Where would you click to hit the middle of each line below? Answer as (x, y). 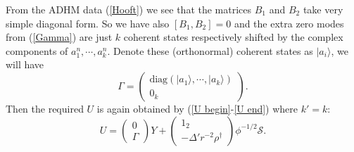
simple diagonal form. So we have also (88, 23)
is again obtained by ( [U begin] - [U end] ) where (197, 108)
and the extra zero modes (289, 23)
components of (37, 50)
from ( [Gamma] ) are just (59, 37)
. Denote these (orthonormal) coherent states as (210, 50)
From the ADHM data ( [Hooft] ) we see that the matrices (129, 9)
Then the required (45, 108)
